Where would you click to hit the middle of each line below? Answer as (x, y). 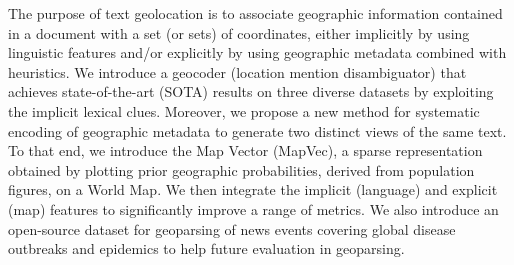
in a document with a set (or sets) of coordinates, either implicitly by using (239, 32)
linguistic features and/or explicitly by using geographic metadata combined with (257, 52)
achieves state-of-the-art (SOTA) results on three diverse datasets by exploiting (251, 91)
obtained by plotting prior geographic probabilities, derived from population (241, 169)
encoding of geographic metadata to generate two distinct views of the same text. (257, 130)
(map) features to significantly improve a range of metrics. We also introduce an (253, 208)
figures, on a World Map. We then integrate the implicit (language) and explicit (253, 189)
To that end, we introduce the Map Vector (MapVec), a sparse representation (245, 150)
